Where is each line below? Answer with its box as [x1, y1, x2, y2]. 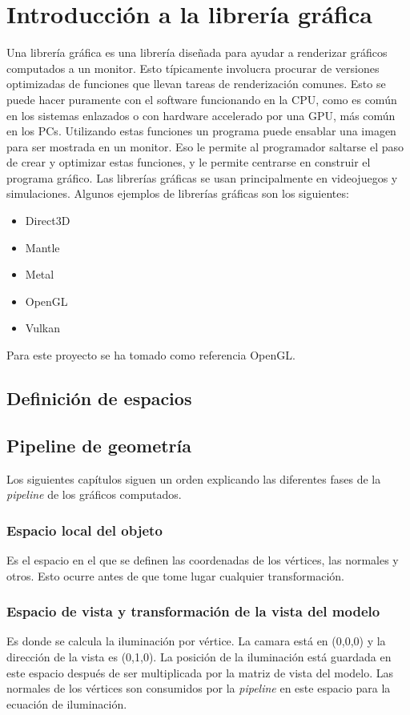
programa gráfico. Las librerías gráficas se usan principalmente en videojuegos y [6, 169, 398, 186]
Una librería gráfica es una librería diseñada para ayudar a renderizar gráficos [6, 44, 388, 61]
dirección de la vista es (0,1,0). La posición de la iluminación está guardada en [6, 649, 392, 665]
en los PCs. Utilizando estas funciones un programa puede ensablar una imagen [6, 123, 396, 139]
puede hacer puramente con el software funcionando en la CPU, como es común [6, 90, 397, 107]
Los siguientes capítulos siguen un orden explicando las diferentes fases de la [6, 470, 381, 487]
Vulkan [25, 319, 60, 336]
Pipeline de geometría [6, 432, 191, 457]
